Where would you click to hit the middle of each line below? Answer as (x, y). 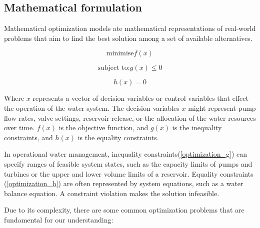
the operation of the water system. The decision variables (92, 108)
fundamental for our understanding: (59, 219)
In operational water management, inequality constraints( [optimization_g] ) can (126, 154)
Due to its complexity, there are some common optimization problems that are (124, 210)
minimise (120, 54)
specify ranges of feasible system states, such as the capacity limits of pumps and (128, 163)
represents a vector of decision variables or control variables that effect (140, 98)
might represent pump (222, 108)
